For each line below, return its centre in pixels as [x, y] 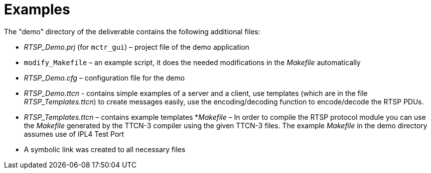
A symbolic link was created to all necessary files [105, 149]
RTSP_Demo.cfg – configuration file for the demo [104, 78]
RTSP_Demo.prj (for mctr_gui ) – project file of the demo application [137, 47]
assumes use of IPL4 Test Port [74, 134]
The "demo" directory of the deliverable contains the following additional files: [132, 31]
